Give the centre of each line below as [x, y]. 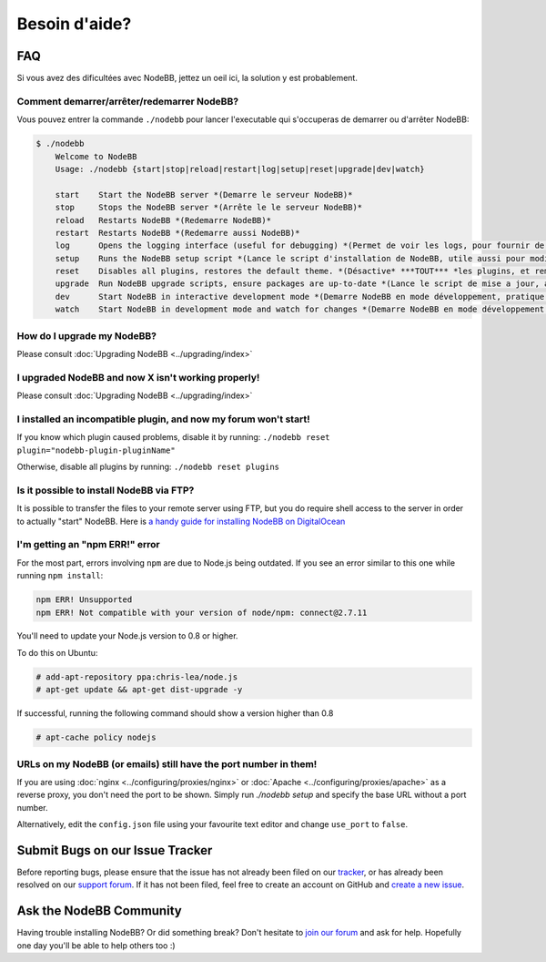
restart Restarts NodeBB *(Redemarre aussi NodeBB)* [177, 233]
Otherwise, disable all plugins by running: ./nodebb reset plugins [148, 467]
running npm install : [60, 576]
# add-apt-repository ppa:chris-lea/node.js [137, 677]
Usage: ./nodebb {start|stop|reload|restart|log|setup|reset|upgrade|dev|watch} [240, 169]
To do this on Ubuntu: [57, 652]
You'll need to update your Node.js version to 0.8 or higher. [127, 636]
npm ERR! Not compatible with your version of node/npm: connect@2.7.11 [202, 612]
